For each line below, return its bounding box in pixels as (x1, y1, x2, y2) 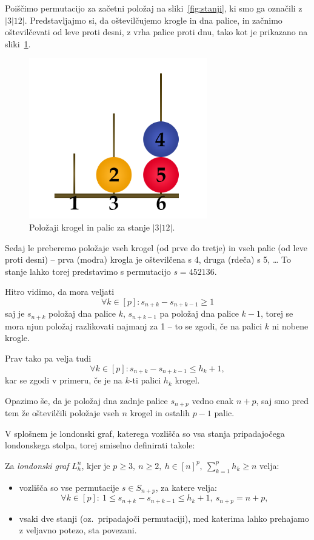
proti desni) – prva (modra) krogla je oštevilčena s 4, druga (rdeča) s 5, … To (5, 253, 291, 266)
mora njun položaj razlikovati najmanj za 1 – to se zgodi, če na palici (5, 319, 262, 332)
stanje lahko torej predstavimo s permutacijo (5, 265, 171, 277)
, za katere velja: (155, 481, 217, 493)
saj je (5, 307, 25, 320)
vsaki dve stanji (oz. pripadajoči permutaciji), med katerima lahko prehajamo (19, 511, 309, 524)
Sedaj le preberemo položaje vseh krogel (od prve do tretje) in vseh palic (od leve (5, 241, 307, 254)
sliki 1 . (5, 37, 31, 50)
